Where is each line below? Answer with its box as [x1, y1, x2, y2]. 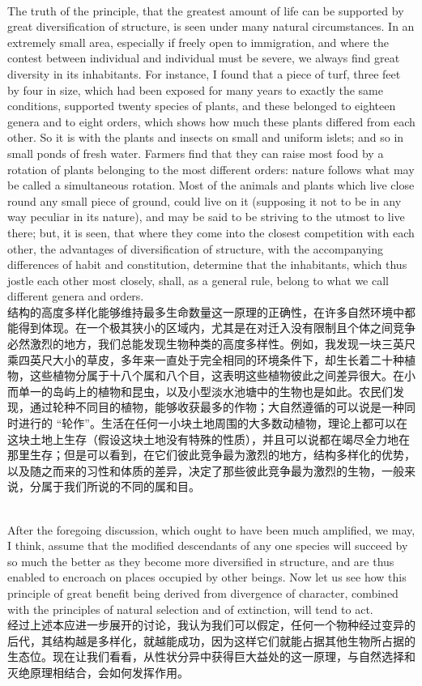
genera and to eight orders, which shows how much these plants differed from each [7, 113, 416, 130]
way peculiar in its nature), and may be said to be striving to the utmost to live [7, 208, 405, 225]
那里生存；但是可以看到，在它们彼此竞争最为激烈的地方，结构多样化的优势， [7, 446, 416, 463]
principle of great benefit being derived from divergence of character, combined [7, 584, 399, 601]
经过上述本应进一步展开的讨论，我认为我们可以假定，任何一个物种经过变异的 [7, 616, 416, 633]
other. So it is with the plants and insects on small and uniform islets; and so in [7, 129, 404, 146]
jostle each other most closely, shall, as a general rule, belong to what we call [7, 271, 390, 288]
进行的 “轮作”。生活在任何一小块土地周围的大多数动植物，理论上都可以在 [18, 415, 407, 432]
